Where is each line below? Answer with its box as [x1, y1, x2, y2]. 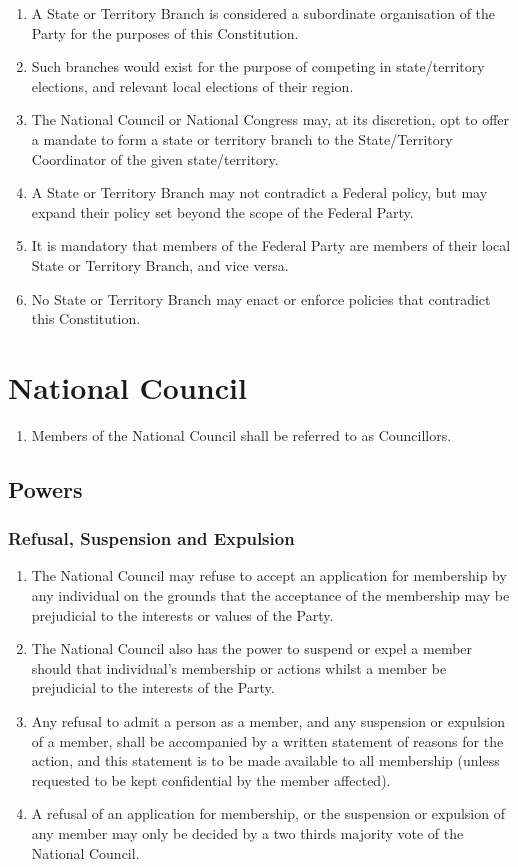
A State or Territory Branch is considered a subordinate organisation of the [31, 3, 496, 23]
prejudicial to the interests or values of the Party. [31, 604, 334, 625]
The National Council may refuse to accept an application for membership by [31, 565, 507, 586]
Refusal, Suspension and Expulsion [8, 526, 295, 551]
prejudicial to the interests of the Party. [31, 677, 275, 698]
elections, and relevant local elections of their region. [31, 75, 354, 96]
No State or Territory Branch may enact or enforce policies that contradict [31, 288, 491, 309]
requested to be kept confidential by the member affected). [31, 769, 391, 790]
